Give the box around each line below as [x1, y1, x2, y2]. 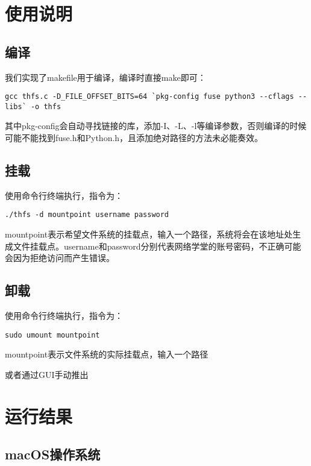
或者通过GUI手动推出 [5, 368, 89, 380]
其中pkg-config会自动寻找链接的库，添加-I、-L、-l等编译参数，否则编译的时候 [5, 119, 307, 132]
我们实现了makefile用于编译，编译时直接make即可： [5, 71, 206, 83]
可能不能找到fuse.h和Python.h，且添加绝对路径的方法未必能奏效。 [5, 131, 263, 144]
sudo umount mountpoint [5, 330, 100, 339]
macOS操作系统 [5, 445, 101, 464]
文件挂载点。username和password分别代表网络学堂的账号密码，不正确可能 [13, 239, 301, 252]
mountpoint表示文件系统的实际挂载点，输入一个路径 [5, 348, 209, 361]
